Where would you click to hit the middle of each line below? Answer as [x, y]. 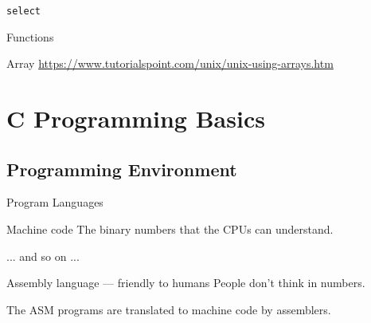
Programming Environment [122, 169]
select [23, 11]
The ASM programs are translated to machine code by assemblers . [169, 309]
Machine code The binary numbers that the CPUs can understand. [170, 229]
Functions [30, 36]
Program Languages [55, 202]
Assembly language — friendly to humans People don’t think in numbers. [186, 283]
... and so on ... [43, 256]
